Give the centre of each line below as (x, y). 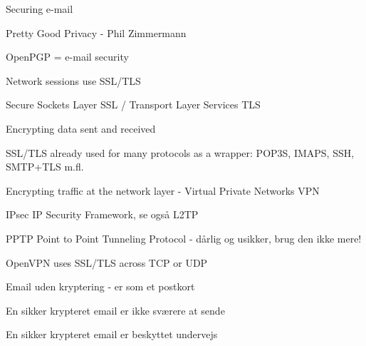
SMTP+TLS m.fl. (45, 167)
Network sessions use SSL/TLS (73, 80)
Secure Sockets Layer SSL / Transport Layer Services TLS (133, 105)
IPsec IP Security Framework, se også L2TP (102, 214)
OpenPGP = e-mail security (67, 57)
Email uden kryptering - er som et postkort (100, 286)
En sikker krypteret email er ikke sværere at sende (115, 310)
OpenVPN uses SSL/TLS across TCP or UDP (107, 262)
